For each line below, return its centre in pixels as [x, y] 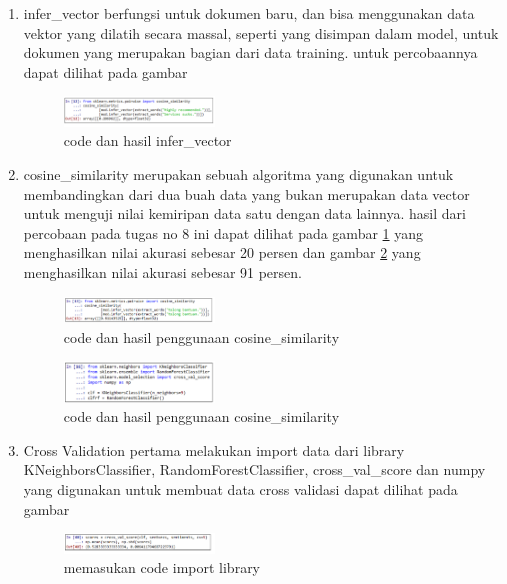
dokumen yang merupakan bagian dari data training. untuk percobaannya [250, 52]
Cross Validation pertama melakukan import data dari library [214, 449]
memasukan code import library [162, 567]
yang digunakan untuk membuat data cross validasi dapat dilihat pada [240, 489]
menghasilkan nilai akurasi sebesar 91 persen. [162, 271]
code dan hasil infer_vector [147, 140]
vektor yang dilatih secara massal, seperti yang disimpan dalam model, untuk [261, 32]
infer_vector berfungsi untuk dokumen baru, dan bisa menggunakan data [249, 13]
